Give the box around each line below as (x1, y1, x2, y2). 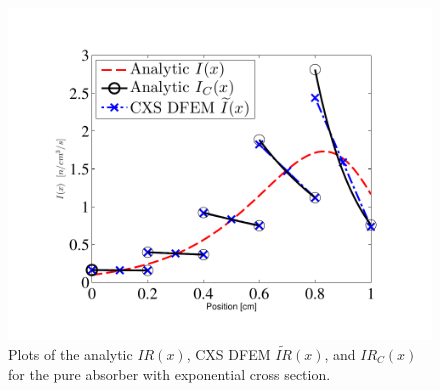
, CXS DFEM (186, 344, 271, 365)
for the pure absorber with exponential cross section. (8, 363, 331, 384)
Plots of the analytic (8, 344, 133, 365)
